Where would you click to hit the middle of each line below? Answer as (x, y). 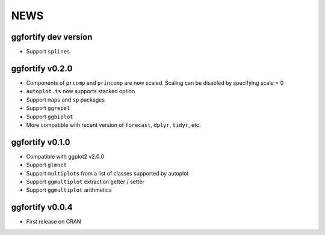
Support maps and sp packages (66, 100)
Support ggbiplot (50, 117)
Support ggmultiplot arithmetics (69, 190)
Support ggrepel (48, 108)
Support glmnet (47, 165)
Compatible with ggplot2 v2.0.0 (65, 156)
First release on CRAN (54, 222)
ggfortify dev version (52, 37)
